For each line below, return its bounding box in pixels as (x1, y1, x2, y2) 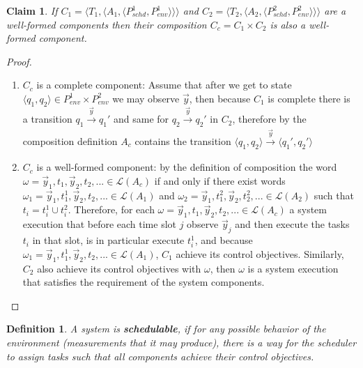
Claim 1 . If (6, 3, 58, 17)
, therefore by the (232, 112, 307, 126)
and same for (114, 112, 169, 126)
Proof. (6, 54, 32, 68)
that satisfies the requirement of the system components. (22, 275, 265, 289)
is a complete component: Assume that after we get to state (36, 77, 292, 92)
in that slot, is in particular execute (32, 233, 185, 247)
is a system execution (247, 261, 339, 275)
